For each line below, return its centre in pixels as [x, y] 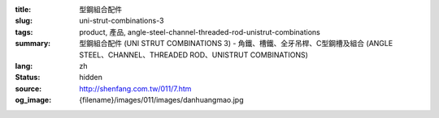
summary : [33, 44]
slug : [24, 21]
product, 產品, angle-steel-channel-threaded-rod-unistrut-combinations [200, 32]
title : [23, 9]
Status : [28, 78]
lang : [24, 65]
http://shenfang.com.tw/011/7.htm [135, 88]
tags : [24, 32]
